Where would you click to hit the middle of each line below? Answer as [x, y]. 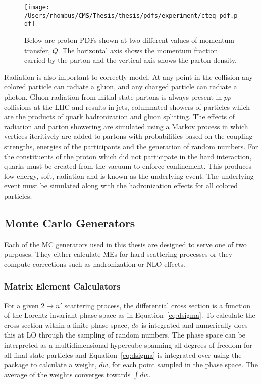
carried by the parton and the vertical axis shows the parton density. [130, 60]
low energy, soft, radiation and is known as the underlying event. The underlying [129, 176]
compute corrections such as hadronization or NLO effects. [95, 263]
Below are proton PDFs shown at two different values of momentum [129, 40]
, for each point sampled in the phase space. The [183, 365]
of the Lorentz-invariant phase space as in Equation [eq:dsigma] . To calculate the [130, 315]
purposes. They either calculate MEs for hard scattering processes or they [118, 254]
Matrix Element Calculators [62, 286]
